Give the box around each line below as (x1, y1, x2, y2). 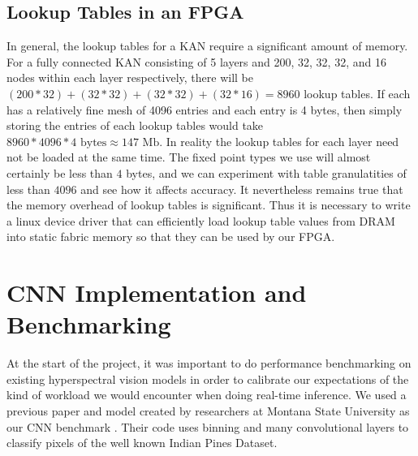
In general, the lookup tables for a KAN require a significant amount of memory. (6, 37, 408, 54)
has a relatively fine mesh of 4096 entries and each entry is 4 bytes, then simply (6, 101, 403, 118)
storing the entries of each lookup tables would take (6, 117, 264, 134)
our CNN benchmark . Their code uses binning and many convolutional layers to (6, 418, 409, 435)
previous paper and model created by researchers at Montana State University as (6, 402, 410, 419)
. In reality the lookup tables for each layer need (159, 132, 399, 149)
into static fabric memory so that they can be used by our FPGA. (6, 228, 335, 245)
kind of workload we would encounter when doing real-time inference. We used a (6, 386, 407, 403)
